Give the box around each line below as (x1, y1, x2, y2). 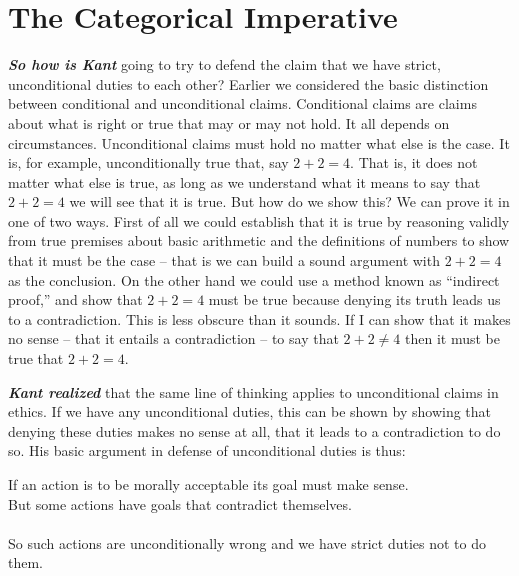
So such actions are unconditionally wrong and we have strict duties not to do (8, 532, 486, 553)
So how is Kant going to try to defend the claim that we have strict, (8, 54, 441, 75)
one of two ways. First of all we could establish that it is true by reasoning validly (8, 210, 510, 231)
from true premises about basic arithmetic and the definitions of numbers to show (8, 230, 510, 251)
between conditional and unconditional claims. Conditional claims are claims (8, 93, 477, 114)
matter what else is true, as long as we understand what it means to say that (8, 171, 481, 192)
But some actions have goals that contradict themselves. (8, 493, 352, 514)
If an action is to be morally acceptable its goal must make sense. (8, 474, 409, 494)
